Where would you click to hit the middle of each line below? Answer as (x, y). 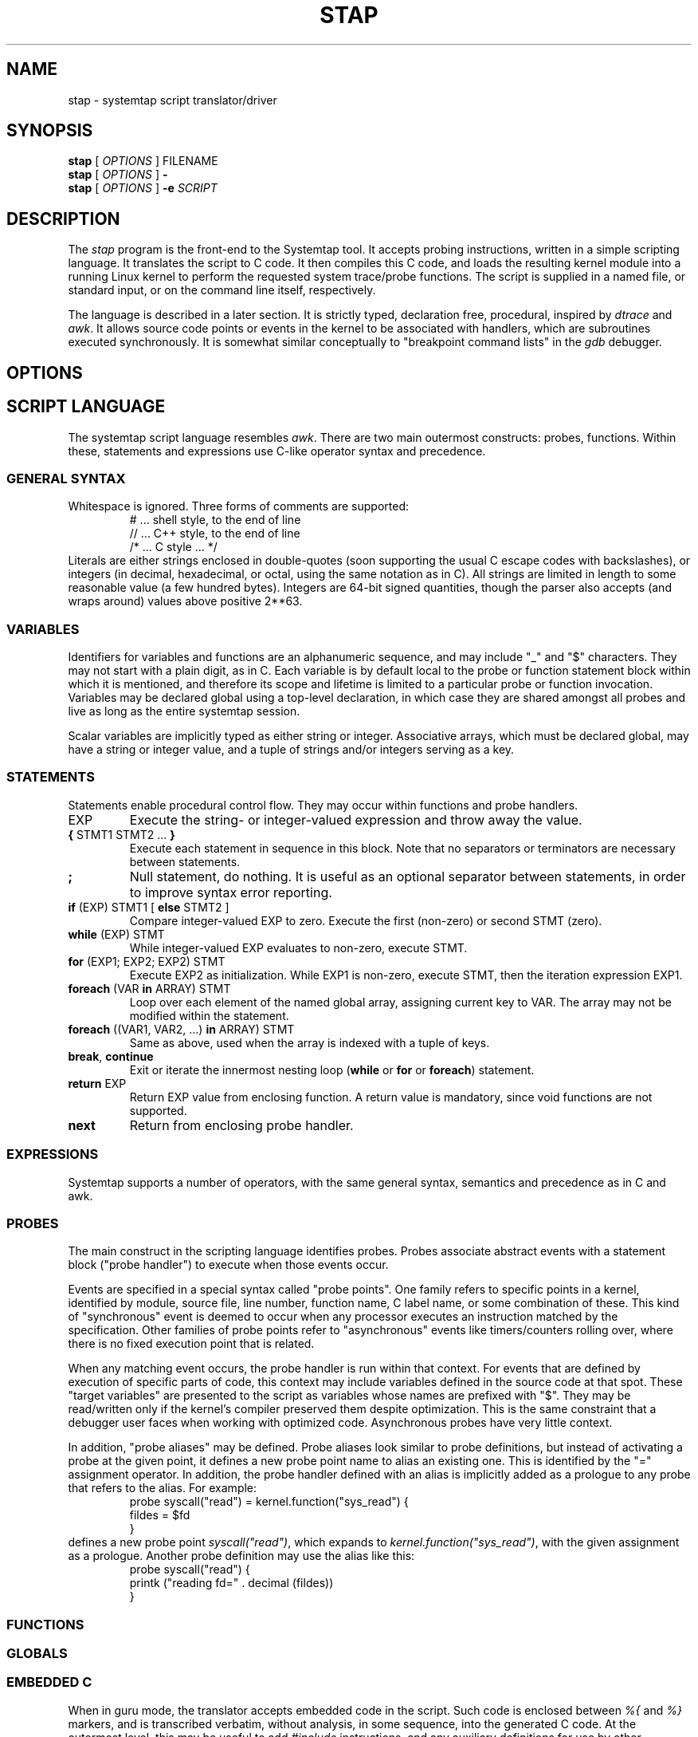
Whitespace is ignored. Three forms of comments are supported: (239, 506)
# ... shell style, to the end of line (215, 520)
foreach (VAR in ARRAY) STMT (149, 988)
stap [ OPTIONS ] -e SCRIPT (143, 188)
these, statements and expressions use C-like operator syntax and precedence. (277, 451)
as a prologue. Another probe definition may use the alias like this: (241, 1556)
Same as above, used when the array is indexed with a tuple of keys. (310, 1042)
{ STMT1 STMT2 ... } (122, 834)
